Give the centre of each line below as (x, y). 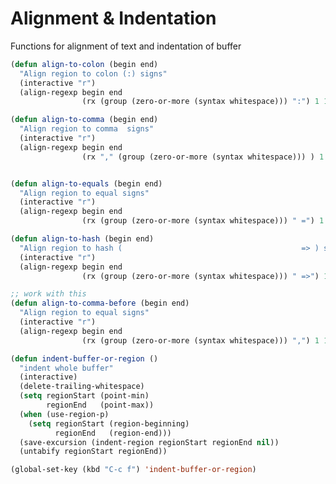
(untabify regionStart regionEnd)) (93, 452)
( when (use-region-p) (64, 414)
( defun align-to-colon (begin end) (84, 64)
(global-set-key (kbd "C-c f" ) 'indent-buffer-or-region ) (133, 470)
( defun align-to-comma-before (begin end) (100, 303)
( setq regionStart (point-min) (84, 396)
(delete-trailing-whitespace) (82, 387)
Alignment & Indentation (113, 18)
